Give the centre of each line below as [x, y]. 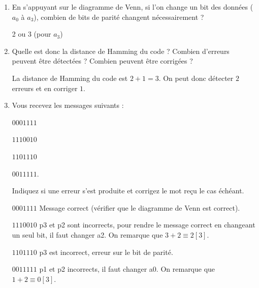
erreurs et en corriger [45, 88]
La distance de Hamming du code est [70, 78]
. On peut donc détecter [196, 78]
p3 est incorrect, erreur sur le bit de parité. [106, 252]
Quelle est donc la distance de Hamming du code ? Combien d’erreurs [121, 51]
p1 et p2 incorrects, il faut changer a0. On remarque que [127, 269]
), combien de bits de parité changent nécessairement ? [119, 17]
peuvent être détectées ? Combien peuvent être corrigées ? [102, 61]
